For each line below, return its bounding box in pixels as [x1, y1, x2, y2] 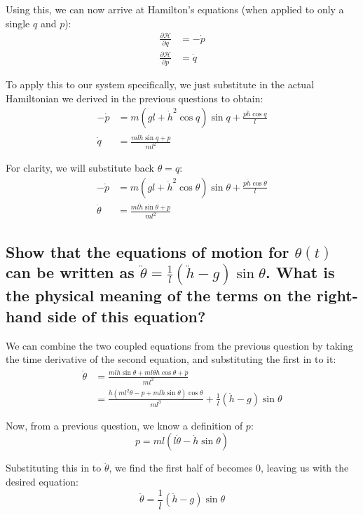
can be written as [6, 261, 135, 283]
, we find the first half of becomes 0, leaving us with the [109, 460, 349, 475]
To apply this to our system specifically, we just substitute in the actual [6, 76, 315, 91]
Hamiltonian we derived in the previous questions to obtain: [6, 90, 263, 105]
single [6, 15, 30, 30]
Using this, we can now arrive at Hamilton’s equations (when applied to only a [6, 2, 344, 16]
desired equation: [6, 474, 78, 489]
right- [316, 284, 358, 306]
